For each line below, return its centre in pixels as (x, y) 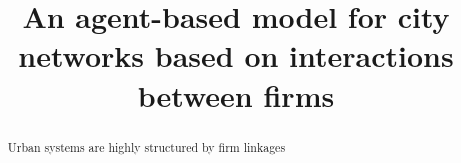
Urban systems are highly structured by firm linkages (146, 146)
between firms (236, 94)
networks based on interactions (236, 55)
